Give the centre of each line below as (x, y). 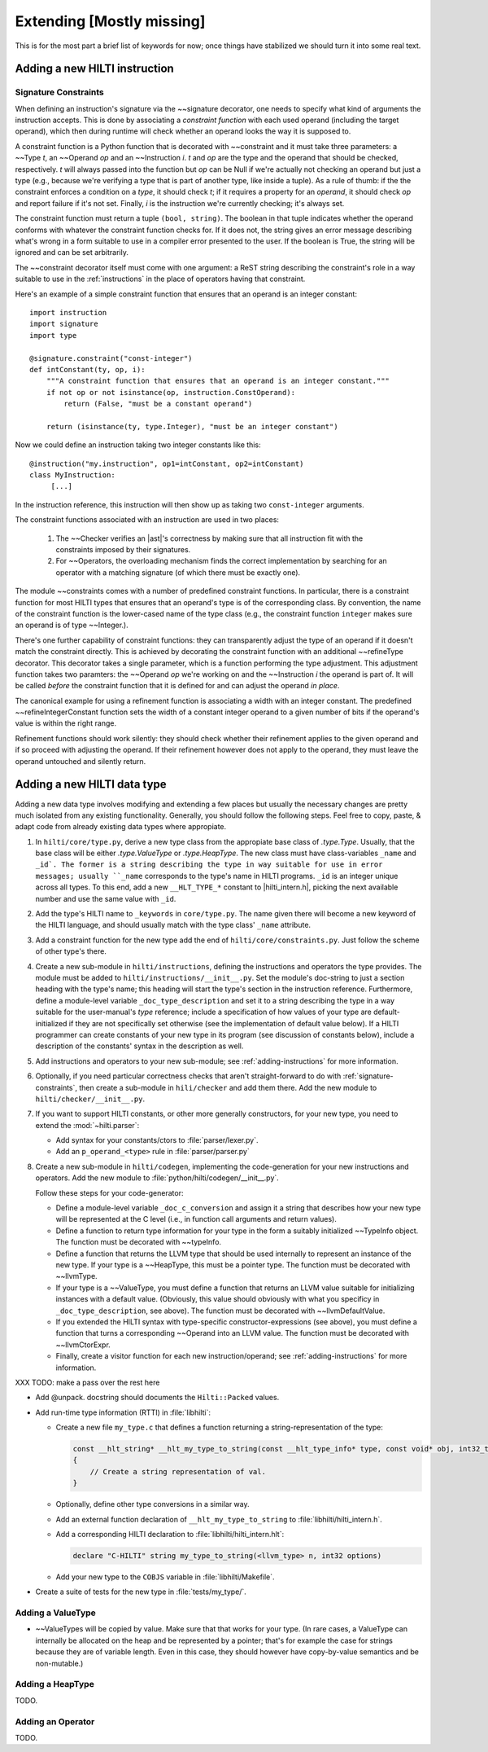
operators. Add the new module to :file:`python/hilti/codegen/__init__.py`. (157, 1178)
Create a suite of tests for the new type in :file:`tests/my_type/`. (141, 1592)
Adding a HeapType (55, 1684)
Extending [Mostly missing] (110, 21)
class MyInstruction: (72, 475)
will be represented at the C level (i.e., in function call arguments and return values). (196, 1219)
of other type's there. (71, 951)
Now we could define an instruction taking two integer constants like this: (138, 445)
